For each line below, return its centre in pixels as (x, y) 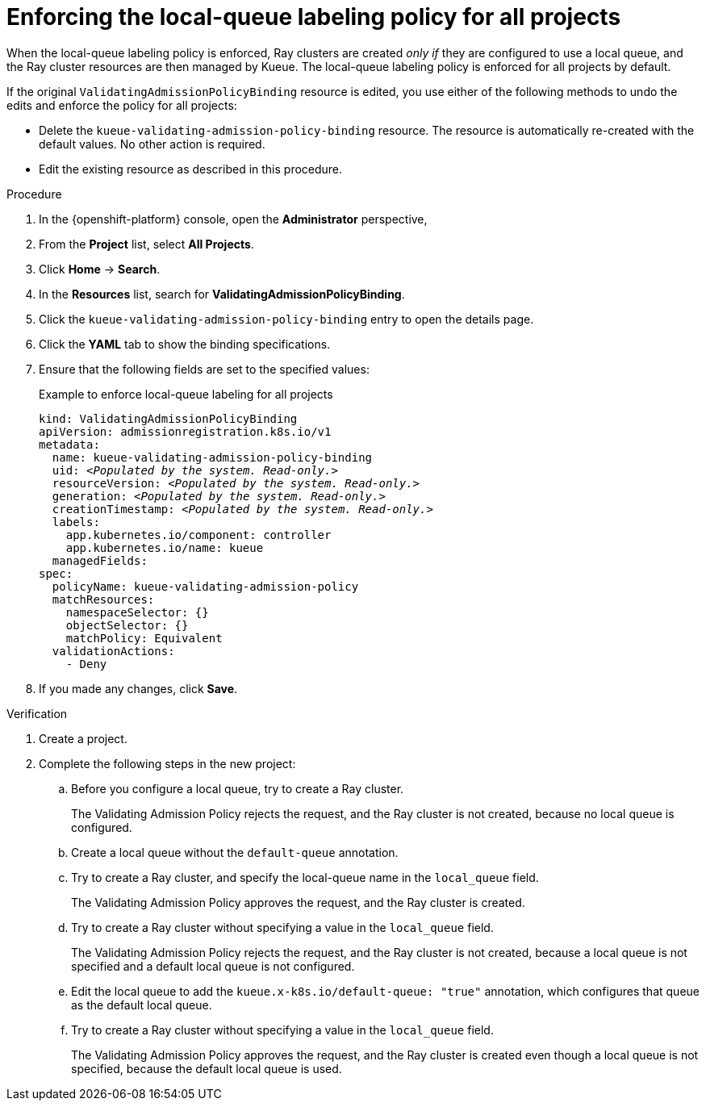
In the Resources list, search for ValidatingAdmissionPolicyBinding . (222, 294)
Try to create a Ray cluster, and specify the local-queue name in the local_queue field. (305, 877)
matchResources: (103, 599)
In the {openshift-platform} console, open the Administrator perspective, (233, 219)
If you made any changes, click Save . (138, 688)
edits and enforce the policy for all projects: (122, 105)
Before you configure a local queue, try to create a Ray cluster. (238, 788)
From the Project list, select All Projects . (146, 244)
